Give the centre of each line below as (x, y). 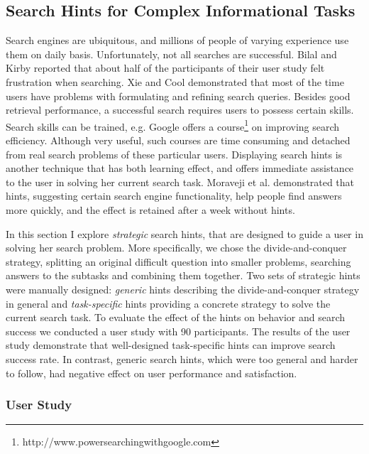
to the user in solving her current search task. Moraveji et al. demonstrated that (180, 182)
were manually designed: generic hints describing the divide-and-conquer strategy (183, 289)
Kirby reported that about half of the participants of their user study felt (165, 68)
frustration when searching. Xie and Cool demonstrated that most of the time (175, 81)
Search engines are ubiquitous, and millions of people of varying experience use (177, 40)
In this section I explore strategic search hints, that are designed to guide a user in (184, 233)
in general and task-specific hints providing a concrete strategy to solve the (168, 303)
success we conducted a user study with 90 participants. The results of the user (178, 331)
